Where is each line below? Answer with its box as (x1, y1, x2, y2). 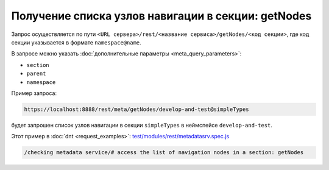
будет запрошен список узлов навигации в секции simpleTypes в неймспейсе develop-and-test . (11, 121, 272, 129)
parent (26, 70, 46, 77)
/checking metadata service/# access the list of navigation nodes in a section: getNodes (24, 149, 304, 156)
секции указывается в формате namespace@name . (11, 38, 141, 46)
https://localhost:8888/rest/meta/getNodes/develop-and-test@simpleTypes (24, 105, 249, 113)
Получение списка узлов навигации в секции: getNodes (11, 9, 312, 23)
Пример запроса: (11, 89, 57, 97)
